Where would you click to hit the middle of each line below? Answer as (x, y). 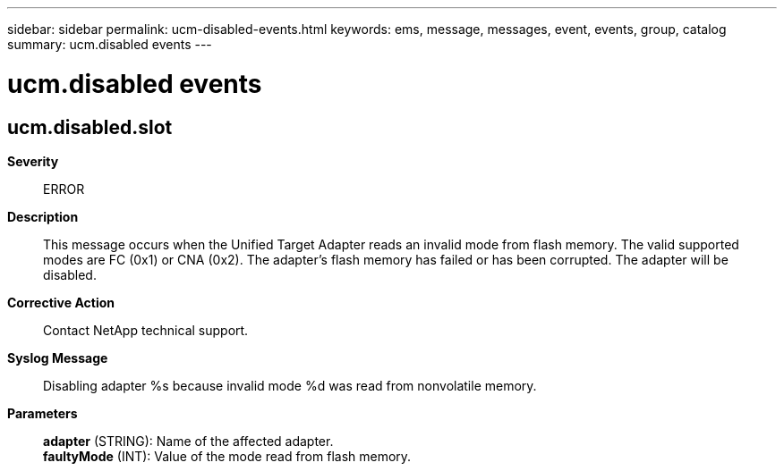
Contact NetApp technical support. (146, 330)
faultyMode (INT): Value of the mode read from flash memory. (227, 456)
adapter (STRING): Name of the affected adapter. (188, 441)
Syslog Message (58, 357)
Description (43, 216)
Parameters (43, 413)
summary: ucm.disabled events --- (110, 44)
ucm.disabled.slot (90, 127)
